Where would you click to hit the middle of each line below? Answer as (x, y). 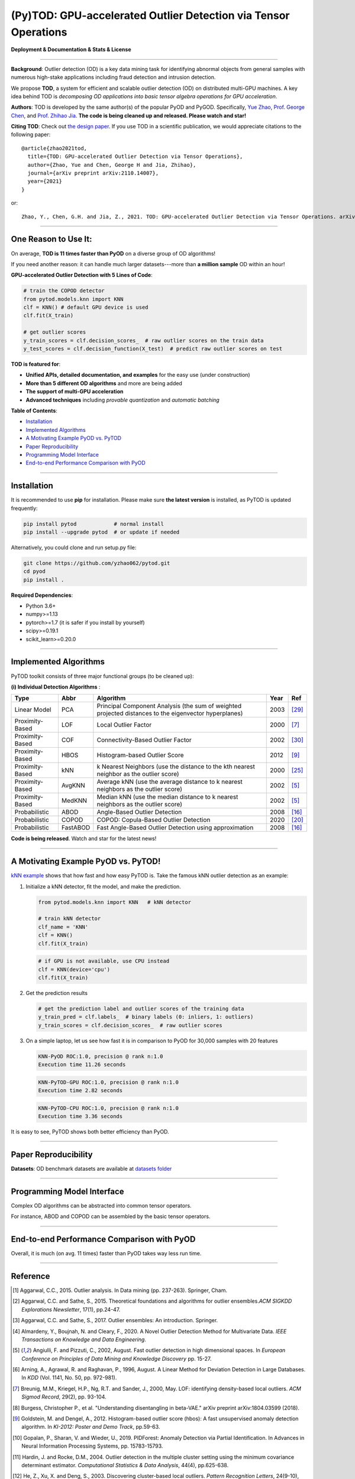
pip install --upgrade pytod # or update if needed (101, 532)
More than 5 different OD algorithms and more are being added (104, 383)
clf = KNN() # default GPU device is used (86, 307)
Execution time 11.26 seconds (82, 1065)
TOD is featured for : (36, 364)
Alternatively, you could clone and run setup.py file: (74, 547)
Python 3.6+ (41, 606)
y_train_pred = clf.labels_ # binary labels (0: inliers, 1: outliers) (146, 1017)
